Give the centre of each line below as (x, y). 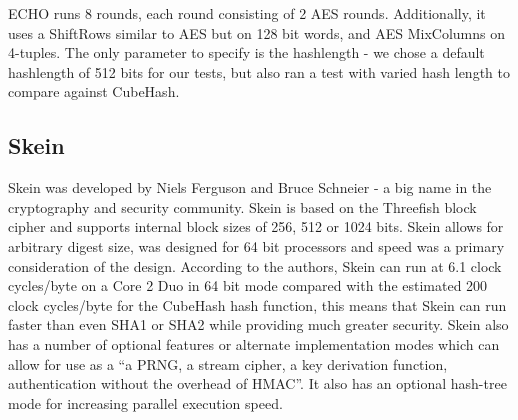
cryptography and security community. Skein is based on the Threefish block (242, 206)
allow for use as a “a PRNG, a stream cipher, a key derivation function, (228, 363)
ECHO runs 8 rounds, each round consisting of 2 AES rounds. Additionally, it (247, 13)
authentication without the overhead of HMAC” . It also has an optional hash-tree (257, 383)
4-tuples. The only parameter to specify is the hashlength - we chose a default (246, 52)
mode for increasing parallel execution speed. (145, 402)
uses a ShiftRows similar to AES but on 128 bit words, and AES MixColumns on (256, 32)
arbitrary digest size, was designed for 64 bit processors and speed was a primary (256, 245)
